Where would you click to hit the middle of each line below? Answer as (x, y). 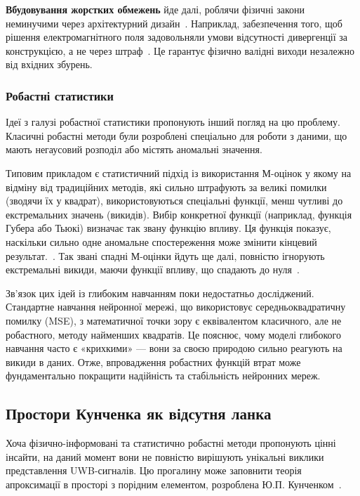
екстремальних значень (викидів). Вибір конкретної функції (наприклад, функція (179, 214)
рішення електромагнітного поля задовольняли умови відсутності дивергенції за (177, 37)
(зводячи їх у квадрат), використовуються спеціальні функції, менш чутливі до (174, 201)
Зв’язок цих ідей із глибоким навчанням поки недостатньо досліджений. (160, 293)
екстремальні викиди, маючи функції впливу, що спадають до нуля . (153, 269)
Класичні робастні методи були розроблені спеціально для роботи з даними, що (176, 135)
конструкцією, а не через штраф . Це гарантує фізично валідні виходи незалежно (180, 50)
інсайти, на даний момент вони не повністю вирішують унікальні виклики (165, 456)
